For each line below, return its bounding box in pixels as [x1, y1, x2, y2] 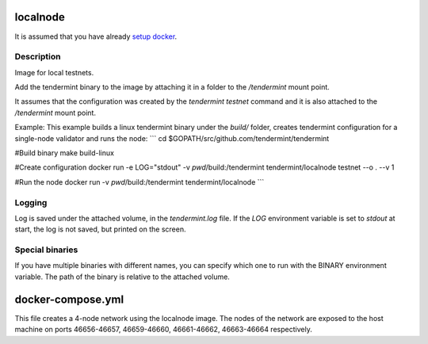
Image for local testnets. [14, 67, 94, 77]
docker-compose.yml [14, 292, 124, 306]
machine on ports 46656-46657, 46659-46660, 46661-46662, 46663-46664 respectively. [14, 325, 312, 334]
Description [14, 52, 61, 63]
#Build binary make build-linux [14, 148, 115, 158]
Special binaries [14, 244, 78, 255]
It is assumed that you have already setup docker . [14, 32, 178, 41]
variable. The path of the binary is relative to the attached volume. [14, 272, 230, 281]
